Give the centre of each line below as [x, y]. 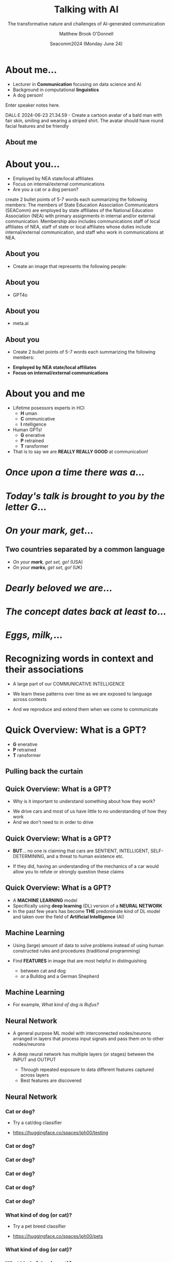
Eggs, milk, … [34, 635]
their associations [44, 670]
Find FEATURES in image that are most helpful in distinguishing [80, 960]
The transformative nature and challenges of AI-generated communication [86, 24]
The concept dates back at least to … [86, 611]
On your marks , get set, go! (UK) [47, 567]
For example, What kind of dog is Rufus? [56, 1005]
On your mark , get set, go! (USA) [48, 562]
